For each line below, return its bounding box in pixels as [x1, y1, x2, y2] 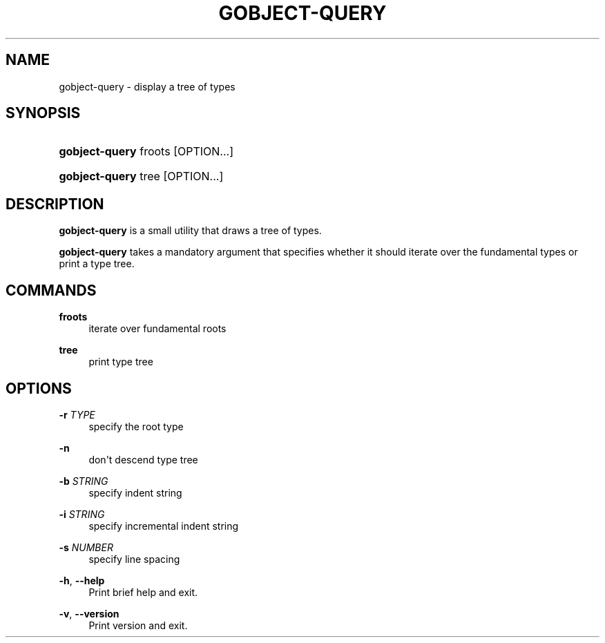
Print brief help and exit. [88, 586, 198, 598]
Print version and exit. [88, 619, 188, 631]
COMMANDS [6, 281, 97, 299]
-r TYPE [59, 408, 95, 421]
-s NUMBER [59, 541, 113, 553]
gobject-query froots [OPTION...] [59, 144, 233, 159]
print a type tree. [59, 258, 135, 270]
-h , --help [59, 574, 105, 586]
